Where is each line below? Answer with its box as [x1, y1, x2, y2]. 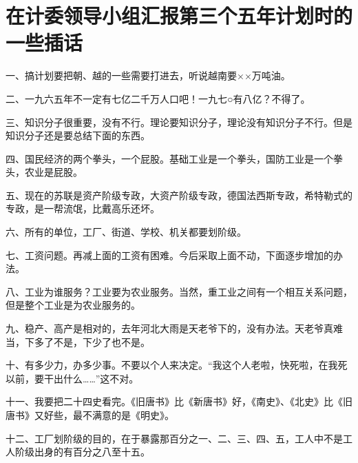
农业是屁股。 [24, 165, 83, 179]
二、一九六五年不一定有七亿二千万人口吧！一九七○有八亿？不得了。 [6, 91, 310, 105]
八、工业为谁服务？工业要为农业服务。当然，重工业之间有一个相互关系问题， [6, 284, 352, 298]
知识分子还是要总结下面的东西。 [6, 128, 150, 143]
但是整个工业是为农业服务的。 [6, 298, 140, 312]
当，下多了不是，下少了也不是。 [6, 334, 150, 349]
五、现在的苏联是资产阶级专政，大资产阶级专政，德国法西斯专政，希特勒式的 [6, 187, 352, 202]
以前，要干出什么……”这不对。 [6, 371, 139, 385]
